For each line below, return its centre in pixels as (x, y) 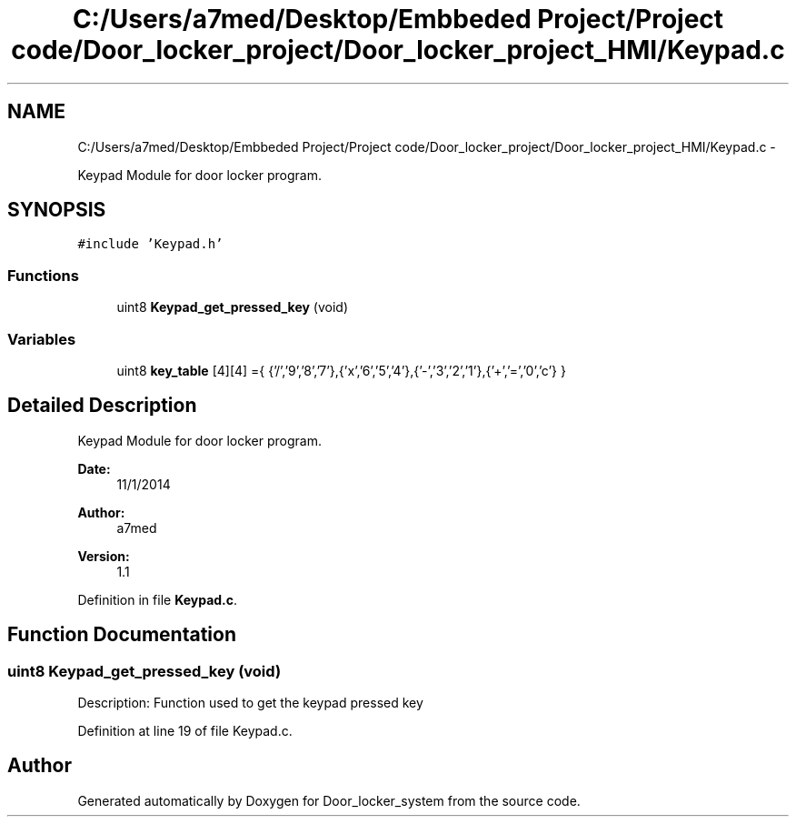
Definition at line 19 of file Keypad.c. (185, 731)
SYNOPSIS (57, 210)
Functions (43, 275)
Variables (42, 339)
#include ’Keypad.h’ (150, 244)
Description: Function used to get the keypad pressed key (250, 703)
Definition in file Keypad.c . (158, 599)
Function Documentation (122, 635)
